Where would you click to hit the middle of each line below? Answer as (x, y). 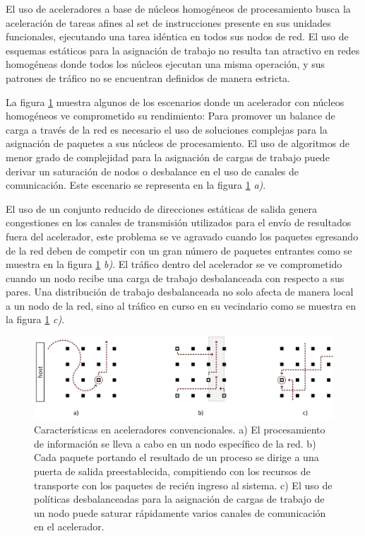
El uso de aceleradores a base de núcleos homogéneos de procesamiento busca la (178, 8)
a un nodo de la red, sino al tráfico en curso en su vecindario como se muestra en (181, 305)
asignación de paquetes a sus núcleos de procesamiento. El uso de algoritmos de (178, 143)
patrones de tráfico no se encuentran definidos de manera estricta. (148, 77)
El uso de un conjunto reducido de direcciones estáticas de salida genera (161, 208)
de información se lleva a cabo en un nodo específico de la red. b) (175, 443)
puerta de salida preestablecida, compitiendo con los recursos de (172, 471)
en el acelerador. (69, 526)
